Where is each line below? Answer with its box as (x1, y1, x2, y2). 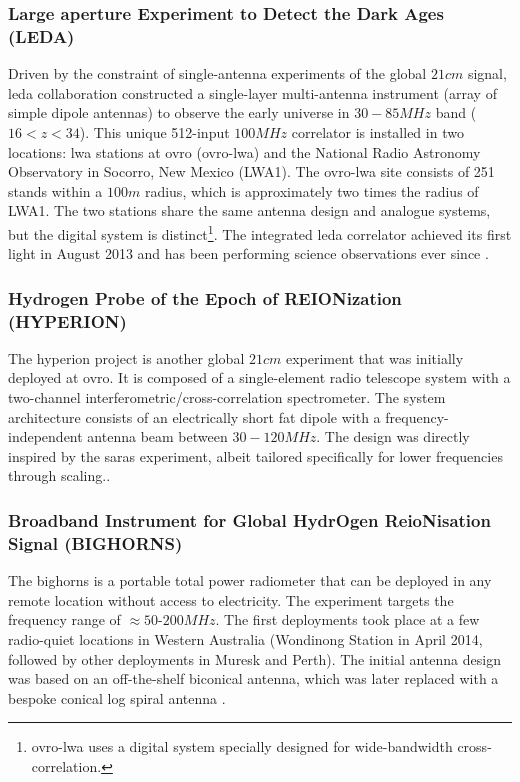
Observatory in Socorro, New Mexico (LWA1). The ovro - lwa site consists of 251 (8, 161, 495, 182)
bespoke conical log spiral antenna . (8, 687, 226, 708)
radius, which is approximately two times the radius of (144, 180, 479, 201)
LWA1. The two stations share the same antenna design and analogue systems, (8, 200, 491, 221)
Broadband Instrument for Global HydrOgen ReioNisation (8, 507, 491, 532)
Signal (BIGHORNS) (8, 530, 183, 555)
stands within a (8, 180, 103, 201)
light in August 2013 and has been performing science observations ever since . (8, 243, 489, 264)
